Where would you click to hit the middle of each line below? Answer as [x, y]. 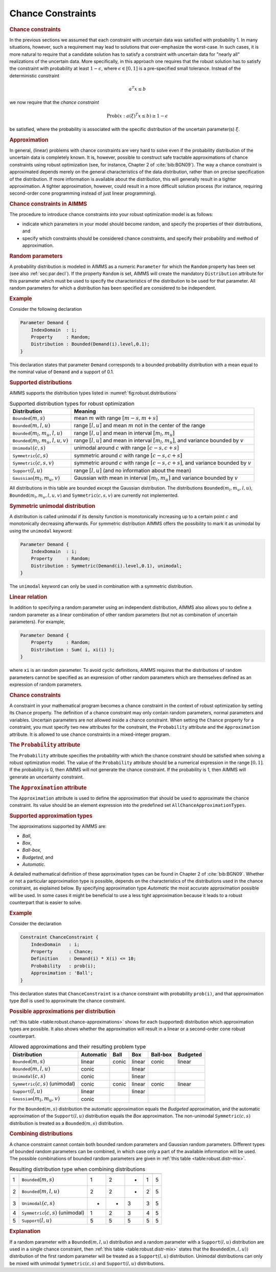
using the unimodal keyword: [41, 531]
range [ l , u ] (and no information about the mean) [133, 470]
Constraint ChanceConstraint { [60, 937]
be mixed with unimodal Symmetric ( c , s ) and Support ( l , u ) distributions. [87, 1263]
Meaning [85, 411]
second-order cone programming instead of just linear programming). [83, 193]
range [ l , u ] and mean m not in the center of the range [140, 426]
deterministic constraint [34, 76]
